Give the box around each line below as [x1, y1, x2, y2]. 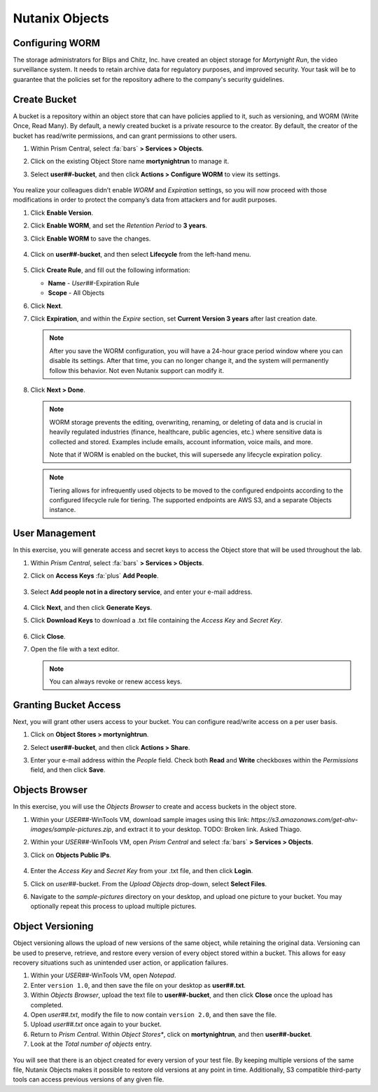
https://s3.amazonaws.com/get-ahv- [251, 815, 358, 823]
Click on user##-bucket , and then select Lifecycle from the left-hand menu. [30, 250, 251, 259]
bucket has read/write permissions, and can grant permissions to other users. [13, 132, 237, 140]
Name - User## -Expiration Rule [48, 278, 140, 287]
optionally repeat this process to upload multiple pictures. [30, 902, 197, 911]
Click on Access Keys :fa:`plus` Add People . [30, 572, 159, 580]
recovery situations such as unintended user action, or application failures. [13, 958, 229, 967]
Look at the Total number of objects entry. [30, 1040, 152, 1049]
